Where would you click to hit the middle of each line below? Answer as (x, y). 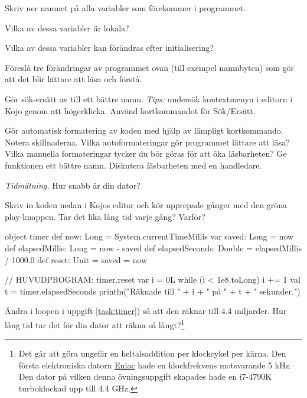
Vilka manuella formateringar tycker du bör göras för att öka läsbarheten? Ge (146, 153)
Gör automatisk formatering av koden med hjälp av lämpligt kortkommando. (144, 130)
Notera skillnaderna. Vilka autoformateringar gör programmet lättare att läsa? (147, 142)
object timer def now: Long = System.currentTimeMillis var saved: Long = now (149, 236)
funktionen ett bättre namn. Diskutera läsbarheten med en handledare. (133, 165)
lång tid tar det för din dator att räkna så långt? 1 (95, 323)
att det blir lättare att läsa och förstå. (74, 79)
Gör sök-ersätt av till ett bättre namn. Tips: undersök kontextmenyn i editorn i (149, 98)
